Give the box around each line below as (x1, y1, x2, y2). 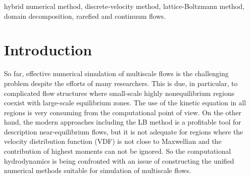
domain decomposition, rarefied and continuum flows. (4, 10, 166, 21)
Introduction (4, 40, 92, 60)
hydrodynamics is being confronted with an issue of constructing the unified (4, 155, 234, 166)
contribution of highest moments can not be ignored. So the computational (4, 146, 231, 156)
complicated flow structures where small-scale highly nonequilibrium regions (4, 88, 235, 98)
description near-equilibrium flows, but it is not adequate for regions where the (4, 126, 243, 136)
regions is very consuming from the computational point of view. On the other (4, 107, 242, 117)
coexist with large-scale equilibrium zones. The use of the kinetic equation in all (4, 97, 246, 108)
